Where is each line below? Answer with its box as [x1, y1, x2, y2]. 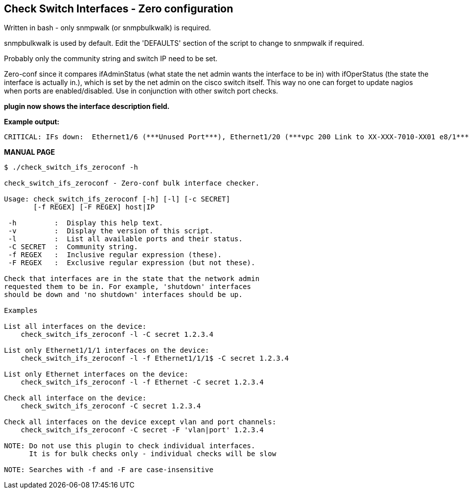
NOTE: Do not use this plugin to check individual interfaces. [4, 442, 255, 450]
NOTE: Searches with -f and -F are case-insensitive [4, 466, 214, 474]
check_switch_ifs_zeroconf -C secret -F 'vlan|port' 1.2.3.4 [20, 426, 264, 434]
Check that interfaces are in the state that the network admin [4, 275, 260, 283]
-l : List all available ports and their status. [8, 235, 243, 243]
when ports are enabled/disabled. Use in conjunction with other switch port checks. [4, 87, 278, 96]
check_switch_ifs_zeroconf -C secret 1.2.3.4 [20, 402, 201, 410]
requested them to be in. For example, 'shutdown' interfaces [4, 283, 251, 291]
